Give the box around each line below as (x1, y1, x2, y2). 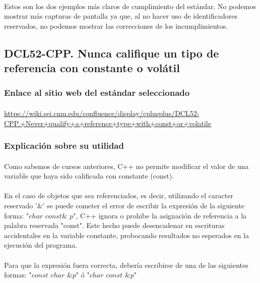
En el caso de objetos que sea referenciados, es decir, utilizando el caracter (4, 190, 233, 201)
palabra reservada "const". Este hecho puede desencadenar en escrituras (4, 220, 225, 231)
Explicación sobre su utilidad (4, 139, 124, 152)
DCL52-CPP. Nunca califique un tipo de (4, 45, 219, 61)
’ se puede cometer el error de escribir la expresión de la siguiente (42, 200, 245, 210)
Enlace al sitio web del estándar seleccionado (4, 86, 190, 99)
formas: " (4, 269, 32, 280)
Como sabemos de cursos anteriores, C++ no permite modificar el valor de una (4, 160, 249, 171)
